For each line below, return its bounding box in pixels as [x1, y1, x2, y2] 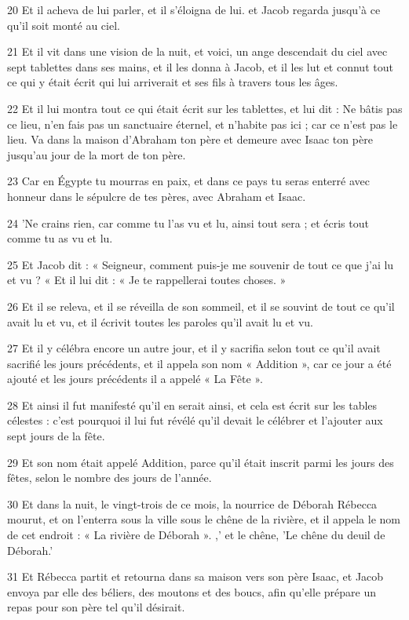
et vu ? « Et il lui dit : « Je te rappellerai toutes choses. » [7, 272, 287, 288]
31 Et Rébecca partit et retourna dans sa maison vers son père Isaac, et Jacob [7, 568, 384, 585]
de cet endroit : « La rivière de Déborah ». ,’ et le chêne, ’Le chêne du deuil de [7, 527, 385, 543]
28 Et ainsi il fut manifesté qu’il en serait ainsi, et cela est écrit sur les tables [7, 396, 378, 413]
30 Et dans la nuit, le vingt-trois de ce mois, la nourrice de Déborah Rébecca [7, 495, 378, 512]
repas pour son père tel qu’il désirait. [7, 599, 185, 615]
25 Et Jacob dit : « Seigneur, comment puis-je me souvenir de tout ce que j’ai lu [7, 256, 394, 272]
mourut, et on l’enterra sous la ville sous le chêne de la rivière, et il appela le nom [7, 511, 400, 527]
